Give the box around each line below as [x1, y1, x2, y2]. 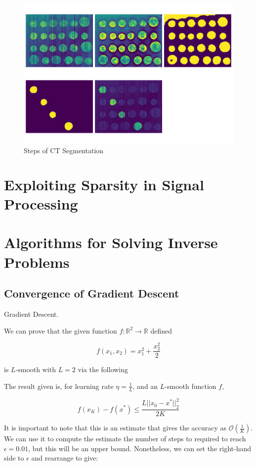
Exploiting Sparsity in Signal [4, 174, 204, 194]
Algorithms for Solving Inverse [4, 232, 218, 253]
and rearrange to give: [31, 453, 98, 463]
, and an [132, 381, 158, 391]
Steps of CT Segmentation [24, 145, 104, 155]
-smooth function [165, 381, 216, 391]
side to [4, 453, 24, 463]
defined [150, 325, 172, 336]
